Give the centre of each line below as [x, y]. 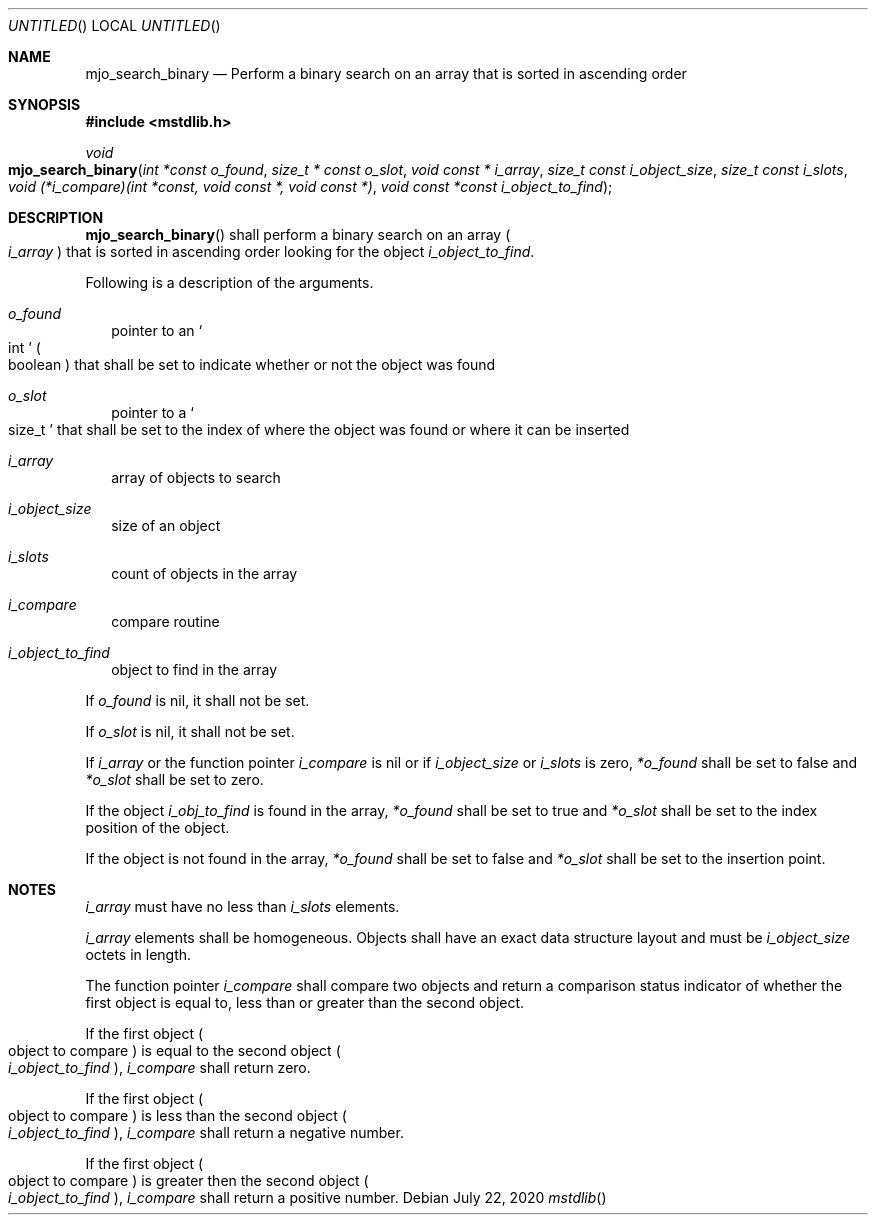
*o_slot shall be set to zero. [174, 779]
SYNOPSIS [44, 104]
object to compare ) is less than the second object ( [177, 1115]
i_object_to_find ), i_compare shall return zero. [159, 1067]
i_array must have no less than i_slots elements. [242, 906]
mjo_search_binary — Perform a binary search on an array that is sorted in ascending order [386, 73]
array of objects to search [196, 477]
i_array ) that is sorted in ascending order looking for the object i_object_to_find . [271, 251]
